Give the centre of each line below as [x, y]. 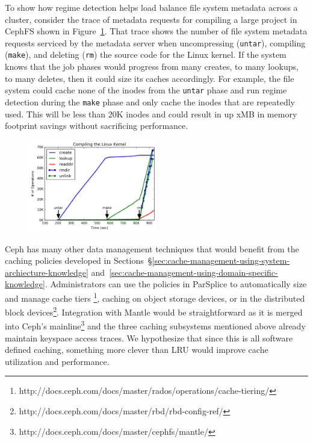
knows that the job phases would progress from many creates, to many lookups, [152, 67]
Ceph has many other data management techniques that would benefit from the [152, 248]
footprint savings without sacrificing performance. [97, 126]
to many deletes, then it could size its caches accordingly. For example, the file [150, 78]
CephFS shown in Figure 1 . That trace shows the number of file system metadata [156, 31]
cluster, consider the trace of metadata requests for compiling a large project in [151, 19]
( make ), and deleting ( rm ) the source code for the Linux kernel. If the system [146, 54]
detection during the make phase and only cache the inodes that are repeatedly [150, 101]
